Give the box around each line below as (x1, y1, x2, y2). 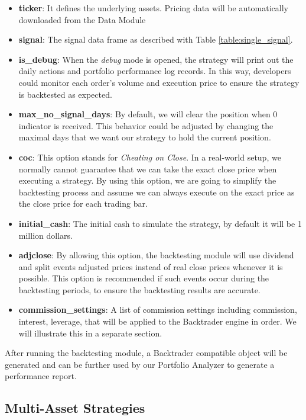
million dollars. (18, 229, 73, 241)
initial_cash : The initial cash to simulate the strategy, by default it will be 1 (18, 217, 302, 229)
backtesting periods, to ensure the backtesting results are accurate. (18, 283, 261, 296)
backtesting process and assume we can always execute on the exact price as (18, 185, 295, 198)
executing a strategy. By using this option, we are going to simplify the (18, 174, 276, 187)
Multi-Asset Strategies (5, 399, 145, 417)
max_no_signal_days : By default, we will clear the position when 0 (18, 108, 278, 120)
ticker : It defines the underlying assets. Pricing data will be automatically (18, 2, 289, 14)
